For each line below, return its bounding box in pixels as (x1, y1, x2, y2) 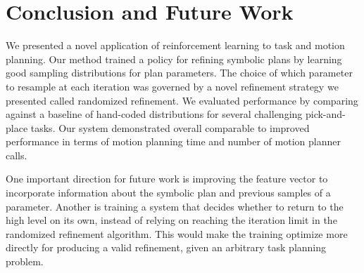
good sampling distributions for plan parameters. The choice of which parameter (6, 65, 353, 80)
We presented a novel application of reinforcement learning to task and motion (6, 38, 345, 53)
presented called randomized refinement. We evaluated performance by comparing (6, 93, 358, 107)
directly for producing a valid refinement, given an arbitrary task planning (6, 240, 327, 255)
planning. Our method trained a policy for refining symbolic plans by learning (6, 51, 342, 66)
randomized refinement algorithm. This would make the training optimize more (6, 226, 348, 241)
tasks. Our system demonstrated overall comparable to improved (30, 120, 310, 135)
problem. (6, 254, 44, 269)
